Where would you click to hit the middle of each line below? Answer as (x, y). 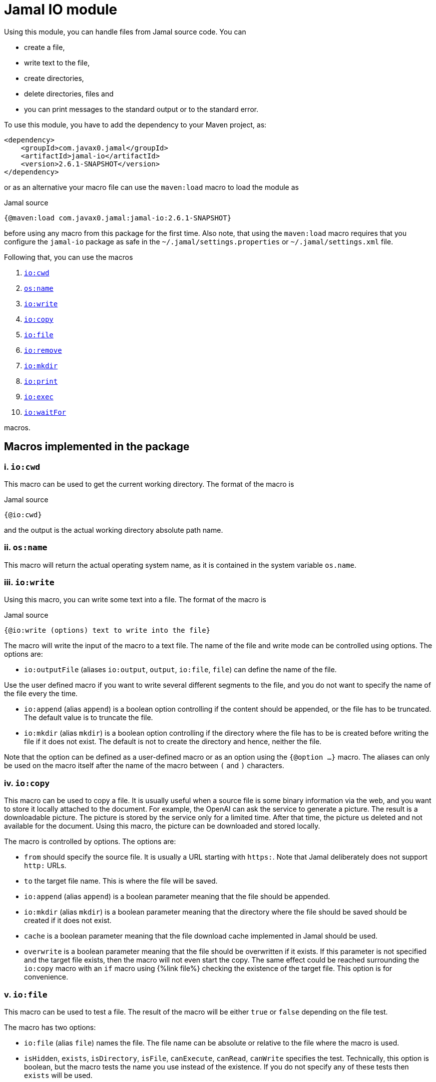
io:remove (43, 350)
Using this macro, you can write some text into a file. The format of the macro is (135, 600)
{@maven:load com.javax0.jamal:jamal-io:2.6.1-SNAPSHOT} (118, 218)
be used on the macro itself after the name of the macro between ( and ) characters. (144, 766)
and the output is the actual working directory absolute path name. (114, 530)
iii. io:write (29, 582)
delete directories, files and (69, 93)
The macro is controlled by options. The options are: (90, 842)
